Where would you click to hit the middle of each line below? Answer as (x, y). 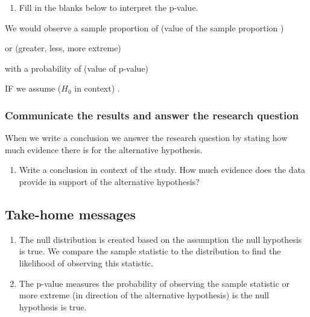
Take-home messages (71, 214)
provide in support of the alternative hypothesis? (109, 181)
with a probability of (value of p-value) (77, 68)
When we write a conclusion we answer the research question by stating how (146, 138)
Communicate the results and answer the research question (152, 115)
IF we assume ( (33, 88)
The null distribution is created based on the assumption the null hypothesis (160, 239)
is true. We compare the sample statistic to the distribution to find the (150, 251)
